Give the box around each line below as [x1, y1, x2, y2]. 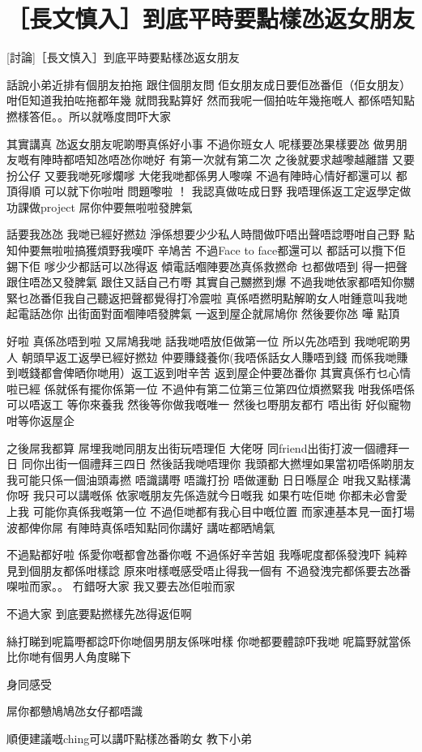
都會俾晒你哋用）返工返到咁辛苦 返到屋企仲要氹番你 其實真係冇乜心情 [40, 364, 411, 381]
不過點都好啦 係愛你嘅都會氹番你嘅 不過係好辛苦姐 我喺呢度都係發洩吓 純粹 [6, 546, 407, 563]
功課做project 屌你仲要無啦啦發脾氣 [6, 198, 193, 215]
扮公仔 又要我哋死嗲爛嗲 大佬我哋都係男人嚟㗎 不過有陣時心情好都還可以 [6, 166, 392, 183]
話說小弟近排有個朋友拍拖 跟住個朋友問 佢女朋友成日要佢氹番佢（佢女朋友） [6, 75, 411, 92]
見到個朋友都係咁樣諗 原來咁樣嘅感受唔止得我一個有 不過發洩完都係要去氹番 [6, 561, 411, 578]
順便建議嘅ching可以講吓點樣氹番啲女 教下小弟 [6, 729, 252, 746]
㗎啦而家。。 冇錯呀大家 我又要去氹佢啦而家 [6, 578, 236, 595]
